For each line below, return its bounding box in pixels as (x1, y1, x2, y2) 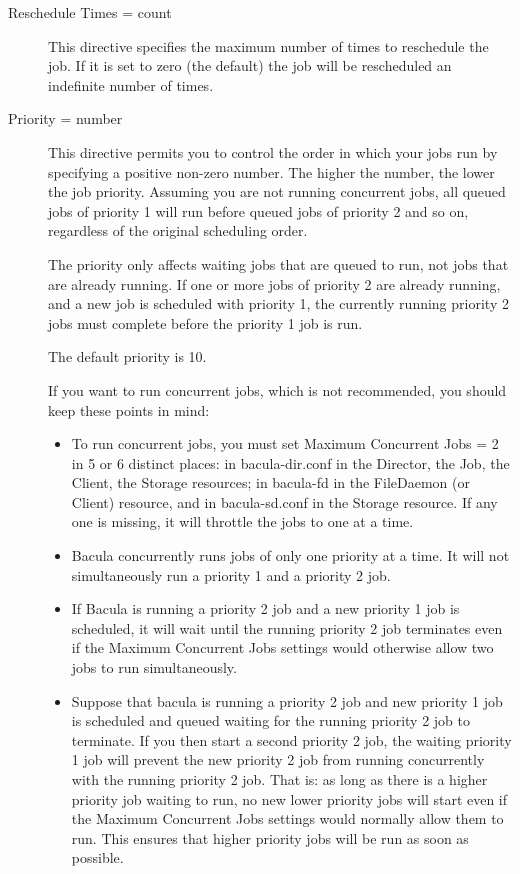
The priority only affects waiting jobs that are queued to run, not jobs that (48, 253, 509, 274)
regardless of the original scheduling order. (48, 220, 308, 241)
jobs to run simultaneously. (71, 657, 237, 678)
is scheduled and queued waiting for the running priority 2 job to (71, 710, 470, 731)
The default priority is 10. (48, 346, 207, 367)
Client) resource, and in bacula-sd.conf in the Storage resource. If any (71, 491, 498, 512)
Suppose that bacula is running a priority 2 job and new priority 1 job (71, 690, 503, 711)
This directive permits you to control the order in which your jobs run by (48, 141, 498, 162)
